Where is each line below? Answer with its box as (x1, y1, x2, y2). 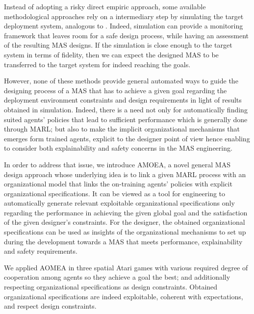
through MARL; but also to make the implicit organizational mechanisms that (4, 124, 240, 134)
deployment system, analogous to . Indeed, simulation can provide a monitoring (4, 21, 243, 31)
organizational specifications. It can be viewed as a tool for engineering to (4, 188, 226, 198)
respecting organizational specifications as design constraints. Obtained (4, 282, 218, 292)
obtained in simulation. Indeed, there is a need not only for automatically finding (4, 104, 248, 114)
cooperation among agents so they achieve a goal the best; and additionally (4, 272, 230, 282)
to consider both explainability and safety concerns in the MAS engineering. (4, 143, 232, 153)
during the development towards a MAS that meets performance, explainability (4, 236, 243, 246)
